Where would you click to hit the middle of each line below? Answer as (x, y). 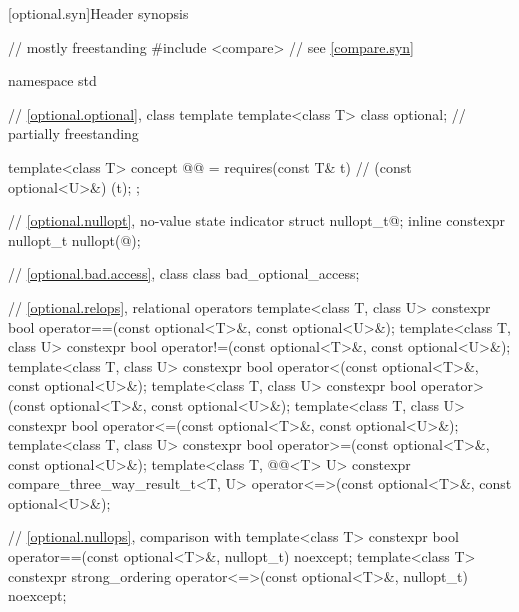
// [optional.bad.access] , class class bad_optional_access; (184, 273)
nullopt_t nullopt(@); (74, 239)
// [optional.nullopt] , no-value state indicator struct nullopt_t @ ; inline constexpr (257, 220)
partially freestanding (73, 133)
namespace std (52, 80)
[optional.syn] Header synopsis (98, 13)
